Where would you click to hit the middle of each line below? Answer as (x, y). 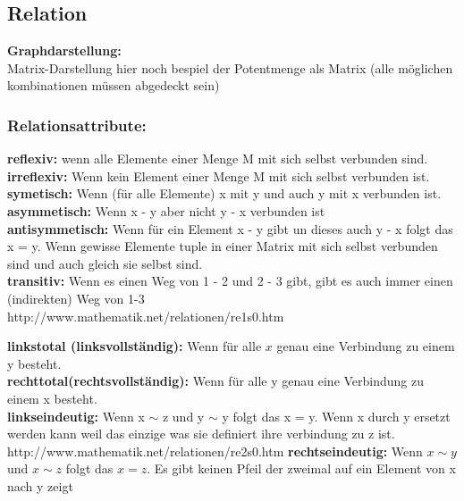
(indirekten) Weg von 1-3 (76, 298)
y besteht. (34, 363)
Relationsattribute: (77, 125)
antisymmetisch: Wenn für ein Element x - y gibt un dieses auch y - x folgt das (230, 228)
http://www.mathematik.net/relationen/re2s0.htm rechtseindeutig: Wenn (215, 451)
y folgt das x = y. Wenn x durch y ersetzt (336, 416)
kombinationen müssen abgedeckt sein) (114, 85)
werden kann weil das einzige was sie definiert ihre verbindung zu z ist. (201, 434)
